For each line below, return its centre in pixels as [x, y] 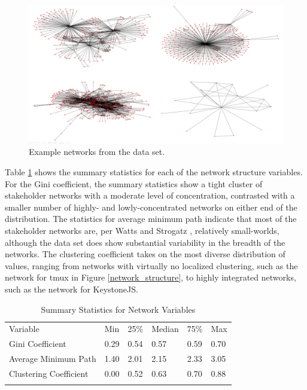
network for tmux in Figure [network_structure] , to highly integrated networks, [151, 277]
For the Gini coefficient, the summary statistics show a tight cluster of [134, 183]
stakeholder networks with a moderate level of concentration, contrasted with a [150, 195]
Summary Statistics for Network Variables [118, 309]
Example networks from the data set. [97, 152]
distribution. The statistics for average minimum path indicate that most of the [151, 219]
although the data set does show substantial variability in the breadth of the [145, 242]
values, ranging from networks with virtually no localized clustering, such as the [151, 265]
